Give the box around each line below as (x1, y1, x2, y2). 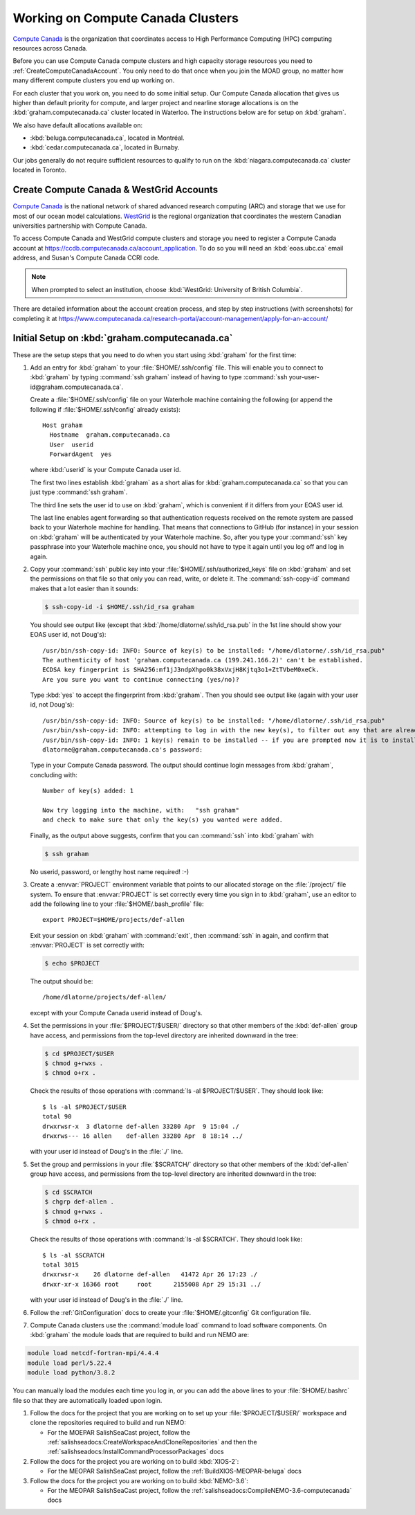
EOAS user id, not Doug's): (30, 631, 107, 639)
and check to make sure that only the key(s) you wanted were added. (42, 816, 284, 824)
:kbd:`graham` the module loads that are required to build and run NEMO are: (30, 1331, 249, 1339)
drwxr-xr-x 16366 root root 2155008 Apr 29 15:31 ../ (42, 1280, 261, 1288)
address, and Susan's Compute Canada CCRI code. (12, 253, 160, 262)
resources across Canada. (12, 44, 88, 52)
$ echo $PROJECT (44, 959, 100, 968)
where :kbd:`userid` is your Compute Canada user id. (30, 466, 181, 474)
